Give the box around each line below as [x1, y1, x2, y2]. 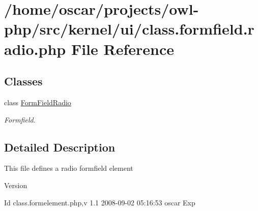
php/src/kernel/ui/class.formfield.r [4, 18, 254, 39]
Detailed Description [4, 139, 116, 155]
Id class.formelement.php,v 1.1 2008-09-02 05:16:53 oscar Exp [4, 197, 195, 207]
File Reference [71, 38, 175, 59]
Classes [4, 73, 43, 89]
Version [4, 179, 27, 190]
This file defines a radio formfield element [4, 163, 133, 173]
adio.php [4, 38, 66, 59]
